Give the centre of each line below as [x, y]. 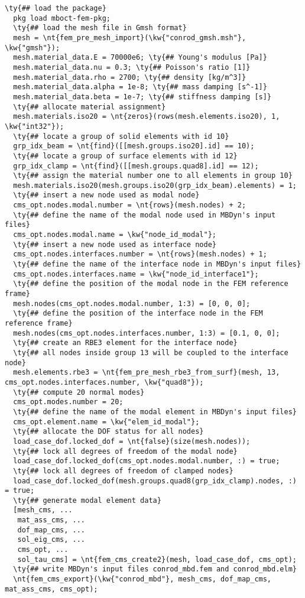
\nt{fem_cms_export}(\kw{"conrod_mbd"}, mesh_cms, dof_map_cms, [142, 579]
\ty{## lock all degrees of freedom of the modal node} [125, 451]
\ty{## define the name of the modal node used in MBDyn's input [145, 215]
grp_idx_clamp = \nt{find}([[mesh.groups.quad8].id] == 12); [136, 166]
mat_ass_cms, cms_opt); [51, 589]
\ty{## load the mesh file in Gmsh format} [100, 28]
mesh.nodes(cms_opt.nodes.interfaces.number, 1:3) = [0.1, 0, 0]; [147, 333]
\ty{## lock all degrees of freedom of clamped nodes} [123, 471]
